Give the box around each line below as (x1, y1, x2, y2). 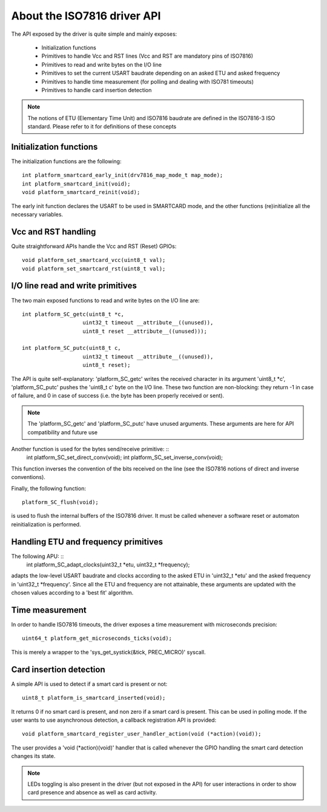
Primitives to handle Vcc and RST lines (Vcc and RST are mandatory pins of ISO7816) (41, 52, 254, 60)
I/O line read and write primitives (11, 281, 137, 291)
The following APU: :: (11, 552, 64, 560)
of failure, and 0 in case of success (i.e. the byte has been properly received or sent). (11, 392, 224, 400)
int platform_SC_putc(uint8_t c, (22, 344, 121, 352)
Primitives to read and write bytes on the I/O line (41, 61, 162, 68)
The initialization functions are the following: (11, 158, 122, 165)
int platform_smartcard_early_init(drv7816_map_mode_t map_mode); (22, 172, 223, 179)
